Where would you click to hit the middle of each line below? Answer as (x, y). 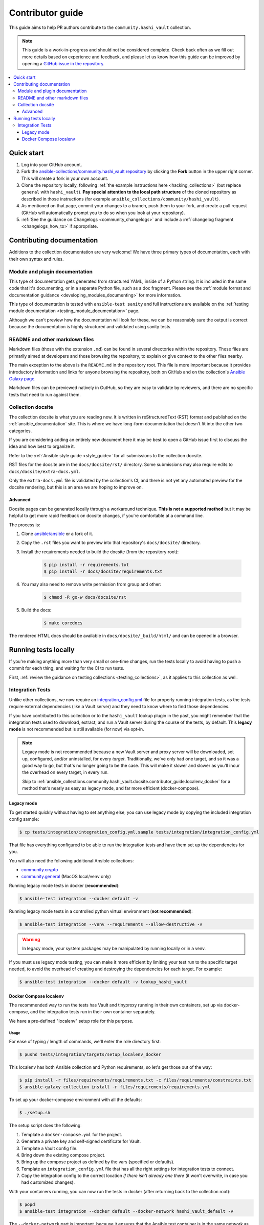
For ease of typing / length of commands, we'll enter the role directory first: (85, 1042)
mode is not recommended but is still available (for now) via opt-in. (77, 729)
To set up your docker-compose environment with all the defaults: (76, 1100)
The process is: (25, 525)
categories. (20, 431)
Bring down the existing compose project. (63, 1155)
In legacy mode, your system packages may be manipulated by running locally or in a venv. (114, 949)
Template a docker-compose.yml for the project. (72, 1134)
